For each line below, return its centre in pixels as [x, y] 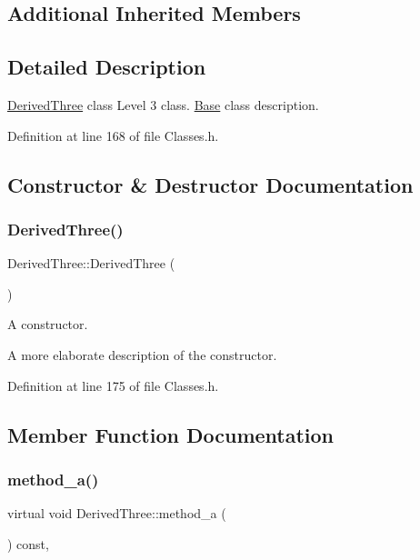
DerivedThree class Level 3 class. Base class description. [163, 104]
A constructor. [48, 324]
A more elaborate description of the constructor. [142, 354]
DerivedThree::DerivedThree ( [91, 263]
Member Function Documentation [171, 434]
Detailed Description [107, 67]
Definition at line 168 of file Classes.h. [113, 135]
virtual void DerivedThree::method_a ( [117, 513]
